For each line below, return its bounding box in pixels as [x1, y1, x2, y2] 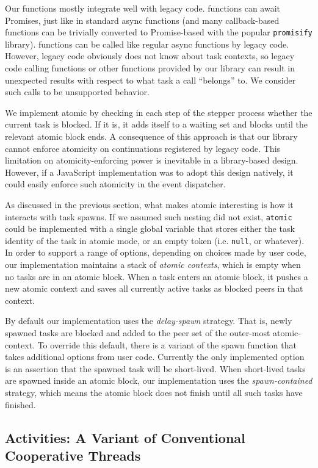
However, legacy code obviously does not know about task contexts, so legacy [5, 49, 295, 62]
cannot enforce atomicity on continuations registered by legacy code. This [5, 142, 281, 154]
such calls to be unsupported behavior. [5, 85, 150, 98]
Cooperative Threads [5, 445, 141, 464]
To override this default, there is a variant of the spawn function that [37, 338, 297, 351]
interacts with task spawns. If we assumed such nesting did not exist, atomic [5, 210, 292, 223]
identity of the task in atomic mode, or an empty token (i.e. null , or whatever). [5, 234, 305, 247]
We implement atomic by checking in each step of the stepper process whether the [5, 106, 313, 118]
